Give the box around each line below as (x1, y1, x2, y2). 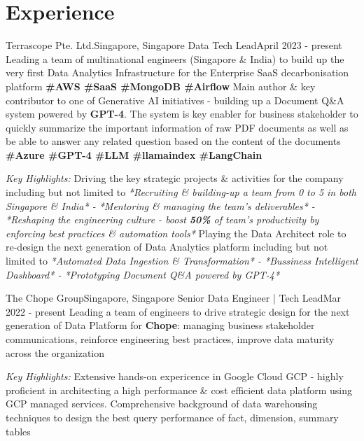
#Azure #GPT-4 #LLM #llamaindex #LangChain (6, 147, 262, 162)
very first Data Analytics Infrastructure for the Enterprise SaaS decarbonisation (6, 65, 349, 80)
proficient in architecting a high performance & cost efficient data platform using (6, 382, 353, 397)
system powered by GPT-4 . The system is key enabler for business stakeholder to (6, 106, 358, 121)
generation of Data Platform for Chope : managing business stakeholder (6, 318, 315, 332)
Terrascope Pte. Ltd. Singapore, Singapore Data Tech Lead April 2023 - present (6, 38, 342, 52)
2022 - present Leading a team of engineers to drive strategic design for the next (6, 304, 350, 318)
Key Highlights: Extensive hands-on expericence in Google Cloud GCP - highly (6, 369, 344, 384)
